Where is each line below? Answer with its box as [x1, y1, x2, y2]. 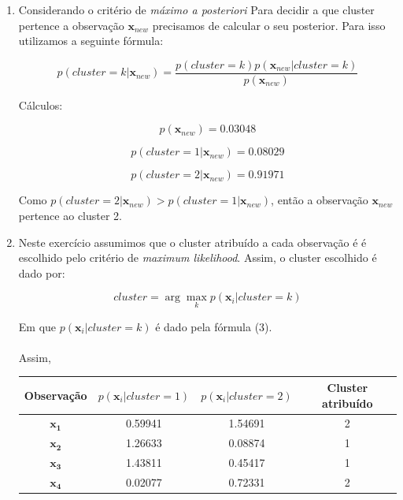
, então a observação [271, 192, 368, 208]
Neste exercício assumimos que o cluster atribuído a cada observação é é [18, 233, 367, 250]
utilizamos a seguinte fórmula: [18, 32, 164, 49]
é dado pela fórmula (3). [155, 318, 272, 334]
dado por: [18, 264, 65, 281]
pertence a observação [18, 17, 124, 33]
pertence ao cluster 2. [18, 207, 122, 224]
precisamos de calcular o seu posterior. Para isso [152, 17, 386, 33]
